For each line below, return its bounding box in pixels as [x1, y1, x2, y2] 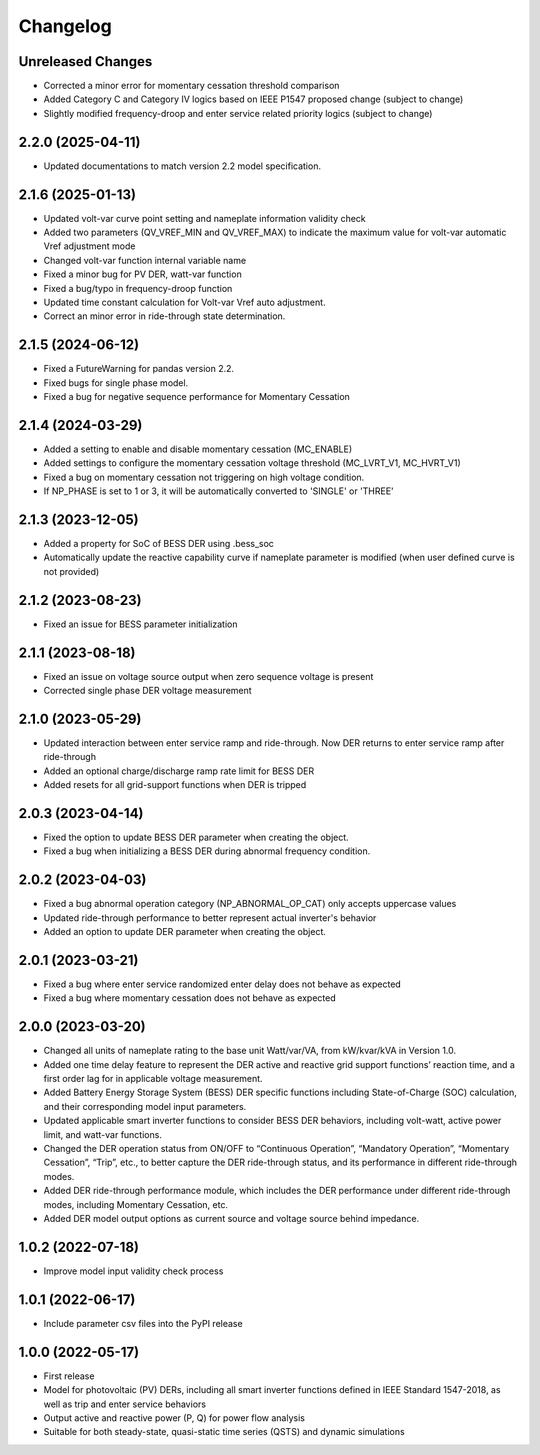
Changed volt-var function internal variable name [43, 254, 247, 266]
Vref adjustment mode [43, 240, 136, 252]
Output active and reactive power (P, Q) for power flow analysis [43, 1411, 305, 1424]
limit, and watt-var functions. [43, 1128, 162, 1140]
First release [43, 1370, 95, 1382]
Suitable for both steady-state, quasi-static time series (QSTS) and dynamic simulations [43, 1426, 405, 1438]
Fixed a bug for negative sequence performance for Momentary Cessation [43, 391, 350, 403]
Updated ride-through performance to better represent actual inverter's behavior [43, 911, 377, 924]
